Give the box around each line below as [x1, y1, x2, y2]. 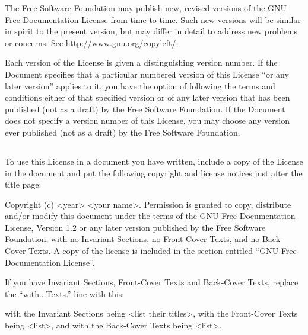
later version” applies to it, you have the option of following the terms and [5, 79, 275, 92]
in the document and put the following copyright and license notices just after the [5, 166, 303, 179]
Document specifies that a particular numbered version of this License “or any [5, 67, 289, 80]
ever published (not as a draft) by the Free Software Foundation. [5, 125, 240, 138]
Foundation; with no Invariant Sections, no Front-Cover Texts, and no [5, 233, 260, 245]
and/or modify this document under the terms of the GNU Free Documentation [5, 210, 296, 222]
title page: [5, 178, 42, 191]
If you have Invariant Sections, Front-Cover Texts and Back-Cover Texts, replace [5, 276, 299, 288]
